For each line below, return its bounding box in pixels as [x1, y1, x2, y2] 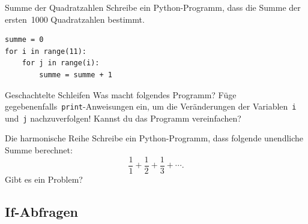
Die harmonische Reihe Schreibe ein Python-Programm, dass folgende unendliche [5, 132, 304, 144]
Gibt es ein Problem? [5, 172, 83, 185]
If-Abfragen [5, 202, 78, 220]
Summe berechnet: [5, 144, 73, 156]
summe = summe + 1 [39, 70, 112, 79]
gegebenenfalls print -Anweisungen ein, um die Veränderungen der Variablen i [5, 100, 297, 113]
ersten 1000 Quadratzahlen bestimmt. [5, 13, 145, 25]
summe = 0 [5, 35, 44, 44]
